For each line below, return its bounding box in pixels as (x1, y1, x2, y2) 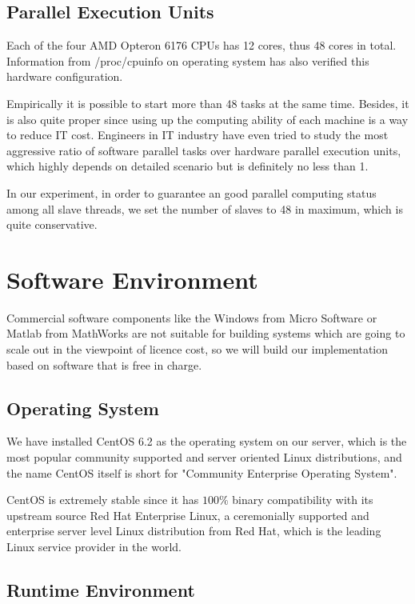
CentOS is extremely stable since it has (6, 491, 199, 508)
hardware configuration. (6, 68, 123, 85)
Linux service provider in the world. (6, 538, 182, 554)
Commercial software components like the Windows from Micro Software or (6, 309, 377, 326)
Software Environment (6, 262, 258, 295)
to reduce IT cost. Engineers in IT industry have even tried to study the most (6, 126, 389, 143)
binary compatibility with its (232, 491, 373, 508)
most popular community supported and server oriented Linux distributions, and (6, 449, 402, 466)
